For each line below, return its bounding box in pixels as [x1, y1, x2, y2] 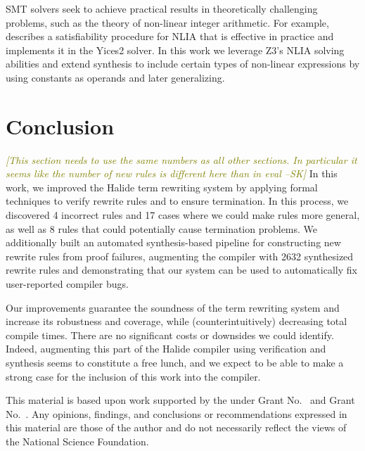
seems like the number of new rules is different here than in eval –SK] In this [6, 166, 338, 181]
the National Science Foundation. [6, 433, 149, 448]
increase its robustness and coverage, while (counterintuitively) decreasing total [6, 314, 347, 329]
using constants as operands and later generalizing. [6, 70, 225, 84]
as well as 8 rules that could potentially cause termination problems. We [6, 221, 318, 236]
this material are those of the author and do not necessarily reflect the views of [6, 420, 347, 435]
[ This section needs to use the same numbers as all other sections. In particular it [6, 152, 357, 167]
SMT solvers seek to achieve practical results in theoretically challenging [6, 1, 318, 15]
